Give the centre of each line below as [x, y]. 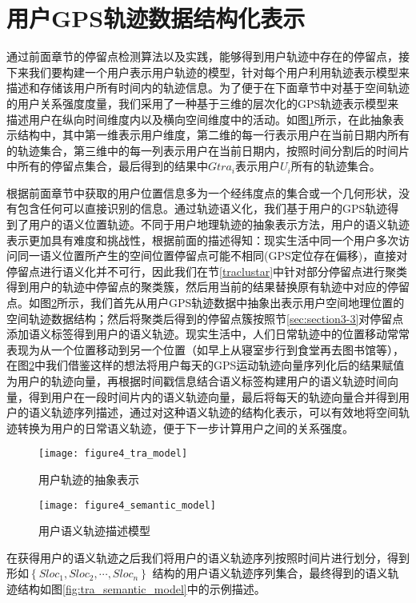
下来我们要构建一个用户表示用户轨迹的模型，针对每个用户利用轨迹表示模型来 [208, 72]
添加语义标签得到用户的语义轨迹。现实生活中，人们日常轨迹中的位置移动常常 [208, 334]
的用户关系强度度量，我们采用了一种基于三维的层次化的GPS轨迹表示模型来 [203, 103]
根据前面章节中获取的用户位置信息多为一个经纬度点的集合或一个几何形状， [202, 192]
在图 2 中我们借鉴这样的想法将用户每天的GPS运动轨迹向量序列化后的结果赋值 [206, 365]
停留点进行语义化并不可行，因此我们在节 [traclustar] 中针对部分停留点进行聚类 [207, 271]
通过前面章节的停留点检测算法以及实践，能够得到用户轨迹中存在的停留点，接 [208, 56]
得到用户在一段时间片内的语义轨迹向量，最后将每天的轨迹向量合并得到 [213, 396]
